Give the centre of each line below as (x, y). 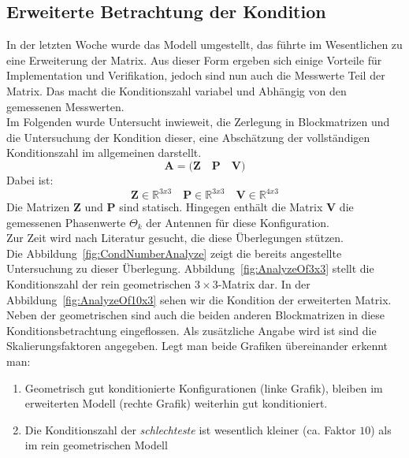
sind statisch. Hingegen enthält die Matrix (221, 207)
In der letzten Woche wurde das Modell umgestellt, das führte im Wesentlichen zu (204, 45)
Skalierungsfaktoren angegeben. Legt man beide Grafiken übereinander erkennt (197, 346)
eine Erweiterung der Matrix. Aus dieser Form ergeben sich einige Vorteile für (194, 60)
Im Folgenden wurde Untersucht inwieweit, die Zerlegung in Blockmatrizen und (198, 122)
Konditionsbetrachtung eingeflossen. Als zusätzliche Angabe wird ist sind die (191, 330)
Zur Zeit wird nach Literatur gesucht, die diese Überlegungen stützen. (175, 238)
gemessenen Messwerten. (65, 106)
